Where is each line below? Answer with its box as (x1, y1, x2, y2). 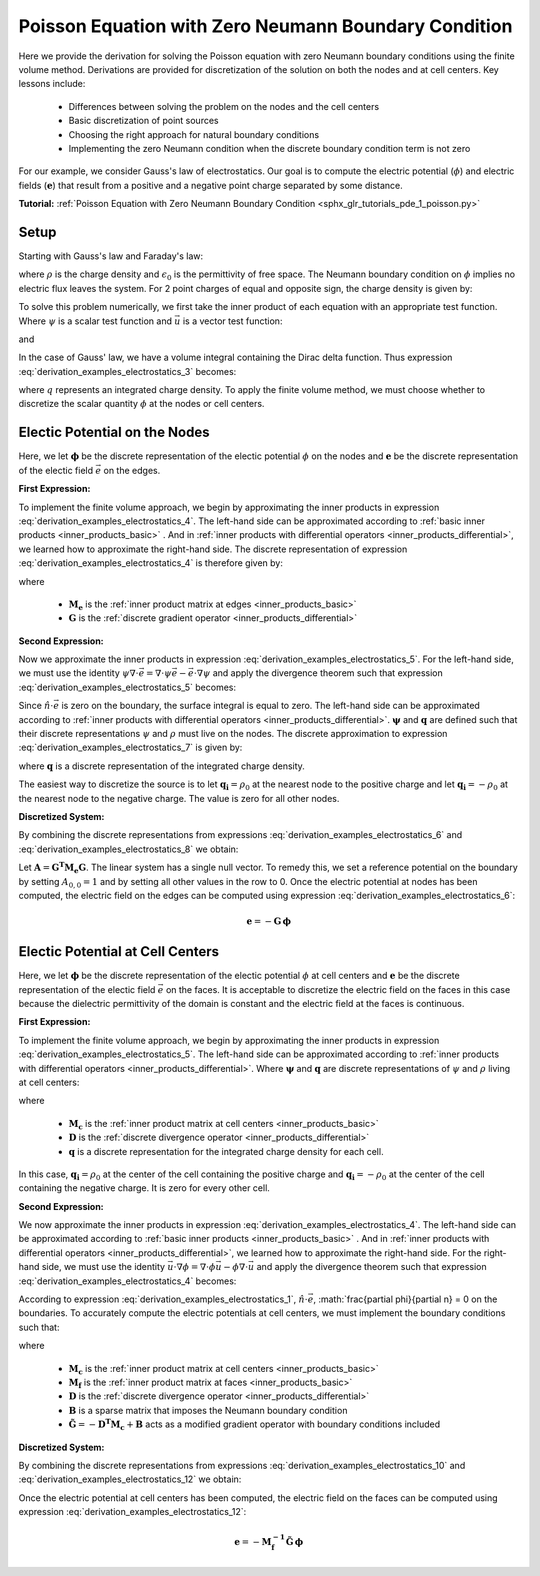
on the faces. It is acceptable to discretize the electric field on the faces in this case (165, 983, 511, 995)
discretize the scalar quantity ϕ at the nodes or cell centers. (18, 398, 265, 410)
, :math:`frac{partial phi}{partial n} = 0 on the (313, 1293, 498, 1305)
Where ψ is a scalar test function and (18, 315, 172, 327)
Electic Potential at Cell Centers (18, 943, 220, 960)
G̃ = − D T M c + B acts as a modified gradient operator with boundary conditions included (68, 1416, 441, 1432)
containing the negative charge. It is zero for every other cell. (18, 1182, 270, 1194)
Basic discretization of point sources (68, 115, 219, 127)
